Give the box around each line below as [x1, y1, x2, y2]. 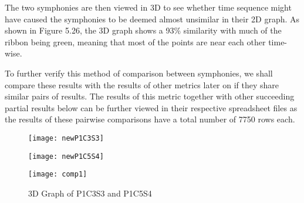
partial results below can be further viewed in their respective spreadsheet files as [5, 101, 298, 114]
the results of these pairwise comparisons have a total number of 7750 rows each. [5, 113, 295, 125]
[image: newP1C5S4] [28, 152, 104, 161]
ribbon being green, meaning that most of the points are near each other [5, 35, 266, 48]
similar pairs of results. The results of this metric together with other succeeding [5, 90, 295, 102]
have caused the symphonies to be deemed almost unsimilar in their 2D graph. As [5, 12, 300, 25]
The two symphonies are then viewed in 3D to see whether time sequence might [5, 1, 292, 13]
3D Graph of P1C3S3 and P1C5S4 [28, 187, 152, 199]
